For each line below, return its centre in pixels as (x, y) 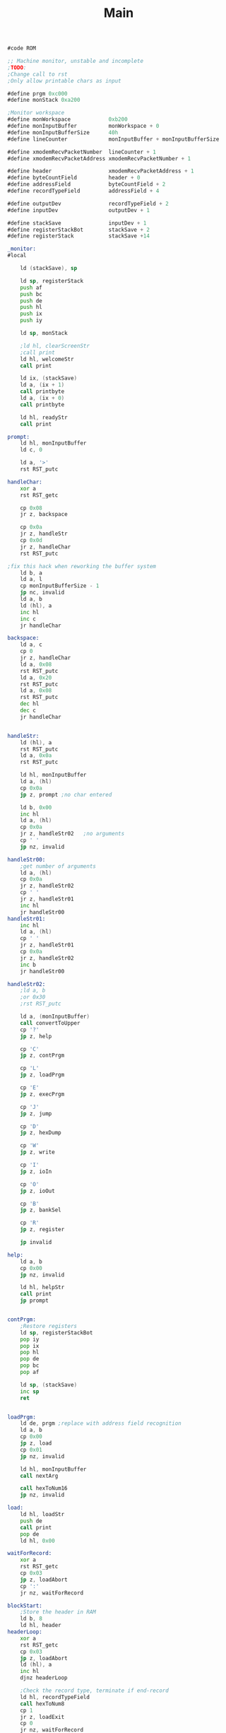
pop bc (30, 1365)
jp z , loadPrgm (42, 1075)
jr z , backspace (44, 515)
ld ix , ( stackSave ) (49, 378)
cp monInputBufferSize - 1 (60, 586)
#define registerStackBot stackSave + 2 (79, 230)
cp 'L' (30, 1069)
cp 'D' (30, 1126)
